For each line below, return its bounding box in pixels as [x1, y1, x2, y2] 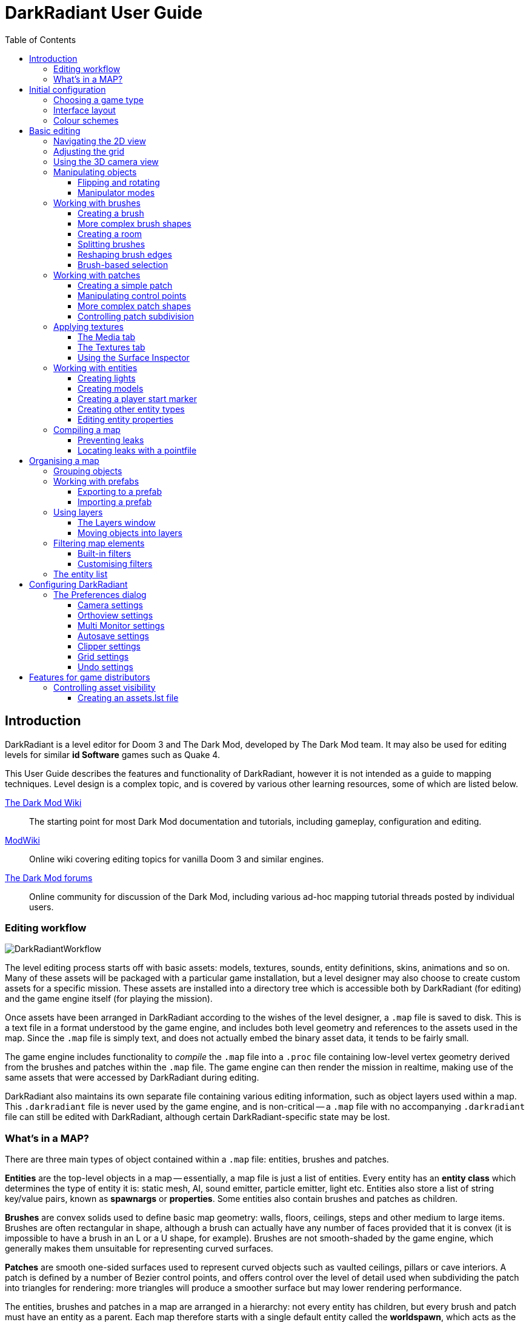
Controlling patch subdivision [78, 310, 195, 321]
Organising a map [29, 455, 99, 466]
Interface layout [53, 104, 116, 115]
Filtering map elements [53, 537, 145, 548]
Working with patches [53, 269, 141, 280]
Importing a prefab [78, 496, 152, 507]
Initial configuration [29, 84, 106, 95]
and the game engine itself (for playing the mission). [5, 993, 213, 1004]
